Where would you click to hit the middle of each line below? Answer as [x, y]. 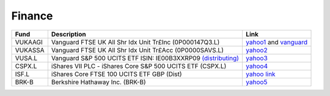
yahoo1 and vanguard [277, 42]
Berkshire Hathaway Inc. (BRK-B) [98, 82]
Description [68, 34]
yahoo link [260, 74]
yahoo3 [257, 58]
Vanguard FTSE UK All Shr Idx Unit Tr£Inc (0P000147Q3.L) [135, 42]
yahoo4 [257, 66]
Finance [32, 16]
